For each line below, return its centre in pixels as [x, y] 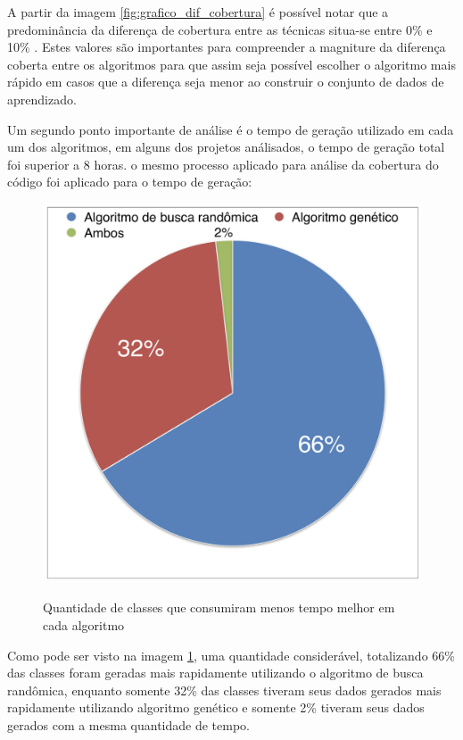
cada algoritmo [84, 624]
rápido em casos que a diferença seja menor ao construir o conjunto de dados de [226, 82]
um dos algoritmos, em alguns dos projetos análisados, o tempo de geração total [226, 147]
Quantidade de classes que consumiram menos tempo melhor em [219, 607]
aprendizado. [42, 99]
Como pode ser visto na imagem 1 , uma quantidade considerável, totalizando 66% [231, 655]
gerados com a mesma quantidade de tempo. [128, 724]
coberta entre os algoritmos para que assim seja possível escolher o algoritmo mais [231, 64]
